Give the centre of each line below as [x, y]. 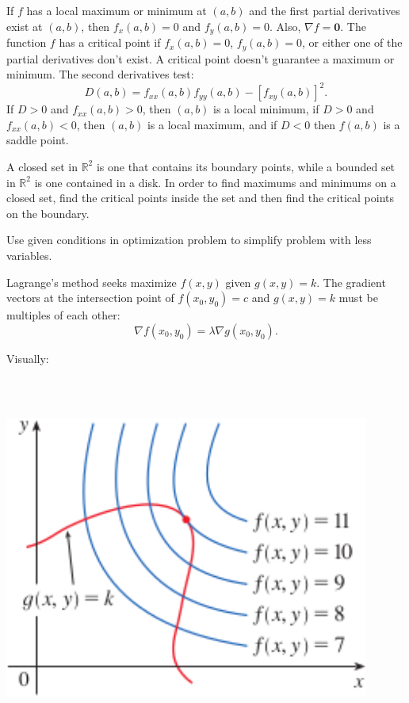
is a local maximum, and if [212, 124]
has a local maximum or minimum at [117, 10]
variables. [29, 255]
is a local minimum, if [266, 109]
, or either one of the [352, 42]
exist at [25, 26]
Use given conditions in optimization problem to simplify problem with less [189, 240]
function [27, 42]
